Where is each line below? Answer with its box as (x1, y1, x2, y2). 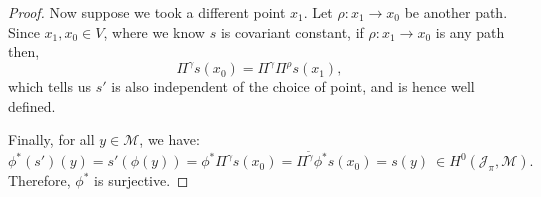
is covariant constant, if (220, 21, 364, 42)
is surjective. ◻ (94, 170, 189, 191)
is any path (435, 21, 505, 42)
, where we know (103, 21, 205, 42)
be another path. (404, 2, 508, 22)
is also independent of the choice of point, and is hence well (111, 76, 475, 97)
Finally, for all (8, 129, 95, 150)
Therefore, (8, 170, 71, 191)
